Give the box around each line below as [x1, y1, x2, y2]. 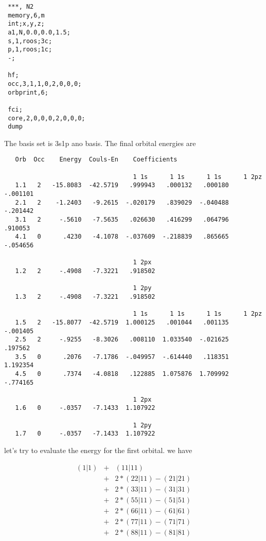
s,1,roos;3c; [8, 37, 52, 45]
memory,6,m [8, 11, 45, 19]
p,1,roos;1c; [8, 46, 52, 53]
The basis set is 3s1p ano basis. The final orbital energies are [4, 137, 196, 148]
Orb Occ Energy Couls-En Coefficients [15, 156, 178, 164]
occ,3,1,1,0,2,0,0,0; [8, 80, 82, 87]
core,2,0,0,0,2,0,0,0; [8, 114, 85, 122]
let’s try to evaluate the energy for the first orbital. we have [4, 445, 192, 456]
